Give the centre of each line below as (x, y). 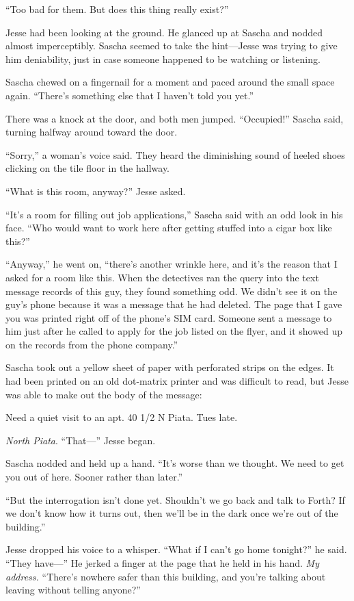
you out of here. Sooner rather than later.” (94, 477)
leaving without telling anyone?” (73, 590)
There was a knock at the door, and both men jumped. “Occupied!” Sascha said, (175, 118)
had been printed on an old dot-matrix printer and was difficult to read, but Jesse (177, 381)
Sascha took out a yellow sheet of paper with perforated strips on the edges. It (170, 367)
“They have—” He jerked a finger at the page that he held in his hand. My (162, 563)
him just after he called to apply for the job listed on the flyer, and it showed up (174, 331)
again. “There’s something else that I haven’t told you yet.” (130, 95)
